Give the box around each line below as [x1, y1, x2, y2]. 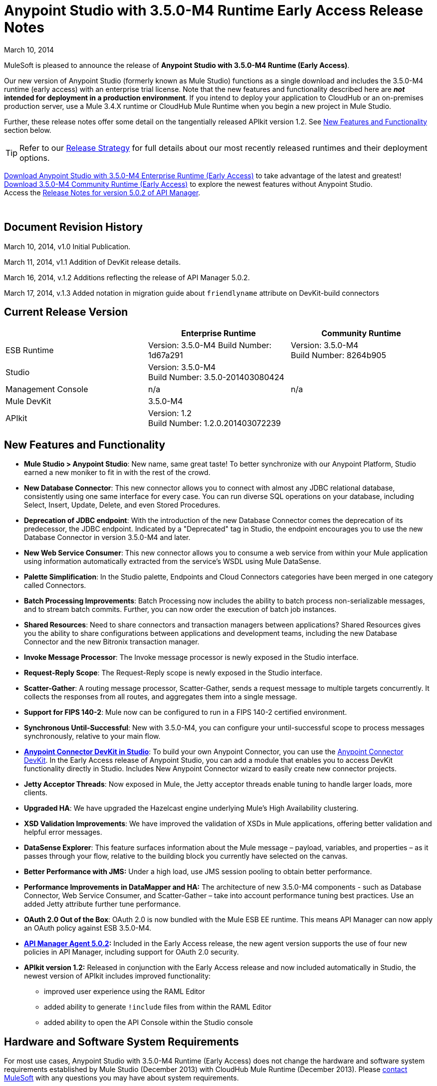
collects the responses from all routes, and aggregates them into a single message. [24, 692, 297, 701]
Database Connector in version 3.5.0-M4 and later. [24, 533, 191, 542]
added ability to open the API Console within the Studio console [44, 1018, 253, 1027]
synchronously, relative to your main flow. [24, 732, 161, 741]
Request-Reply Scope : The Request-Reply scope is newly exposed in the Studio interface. [24, 668, 322, 677]
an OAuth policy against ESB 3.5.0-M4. [24, 924, 151, 933]
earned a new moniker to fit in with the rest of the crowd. [24, 468, 211, 477]
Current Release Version [4, 306, 128, 319]
